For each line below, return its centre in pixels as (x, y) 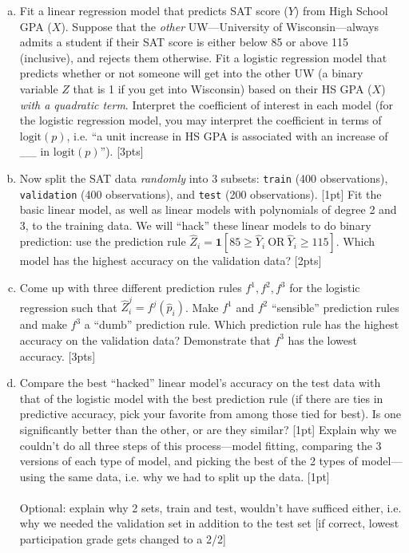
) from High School (341, 10)
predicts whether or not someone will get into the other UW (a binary (191, 73)
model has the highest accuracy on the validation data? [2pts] (171, 261)
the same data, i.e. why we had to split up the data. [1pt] (189, 476)
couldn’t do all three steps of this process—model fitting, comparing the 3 (201, 445)
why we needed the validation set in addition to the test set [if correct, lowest (209, 523)
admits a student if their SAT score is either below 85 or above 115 (184, 42)
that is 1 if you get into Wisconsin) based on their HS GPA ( (222, 88)
